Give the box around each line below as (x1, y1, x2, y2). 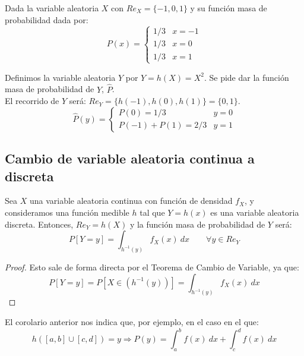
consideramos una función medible (5, 206, 129, 218)
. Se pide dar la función (204, 71, 289, 83)
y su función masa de (190, 2, 267, 14)
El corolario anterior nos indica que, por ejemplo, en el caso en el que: (5, 316, 259, 328)
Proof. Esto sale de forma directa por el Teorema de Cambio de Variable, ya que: (5, 261, 299, 273)
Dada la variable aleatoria (5, 2, 99, 14)
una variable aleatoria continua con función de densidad (29, 194, 233, 207)
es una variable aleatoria (210, 206, 299, 218)
